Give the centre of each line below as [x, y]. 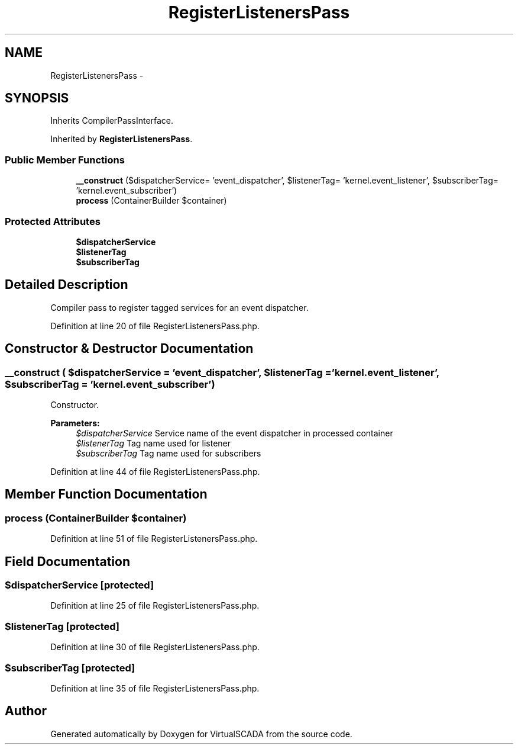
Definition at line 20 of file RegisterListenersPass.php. [155, 326]
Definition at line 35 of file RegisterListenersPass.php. [155, 688]
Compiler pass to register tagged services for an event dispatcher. [179, 307]
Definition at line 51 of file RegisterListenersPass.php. [154, 539]
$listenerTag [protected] [62, 626]
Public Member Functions [65, 160]
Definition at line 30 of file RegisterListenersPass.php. [155, 647]
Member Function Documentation [106, 494]
